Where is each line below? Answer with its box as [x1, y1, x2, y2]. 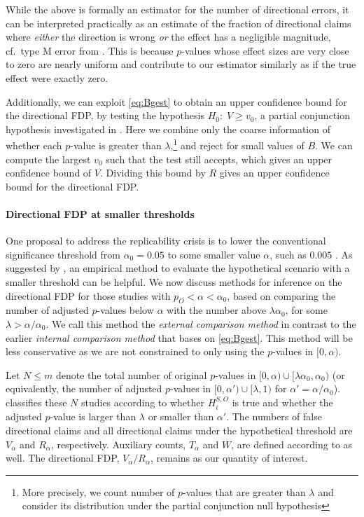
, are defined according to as [231, 436, 353, 451]
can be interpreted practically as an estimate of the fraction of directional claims [6, 15, 351, 30]
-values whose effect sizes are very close [181, 43, 349, 57]
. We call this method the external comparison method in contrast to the [45, 316, 356, 331]
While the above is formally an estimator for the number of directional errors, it [6, 2, 349, 16]
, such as [269, 247, 307, 261]
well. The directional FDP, [6, 450, 120, 465]
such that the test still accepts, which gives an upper [106, 151, 332, 166]
